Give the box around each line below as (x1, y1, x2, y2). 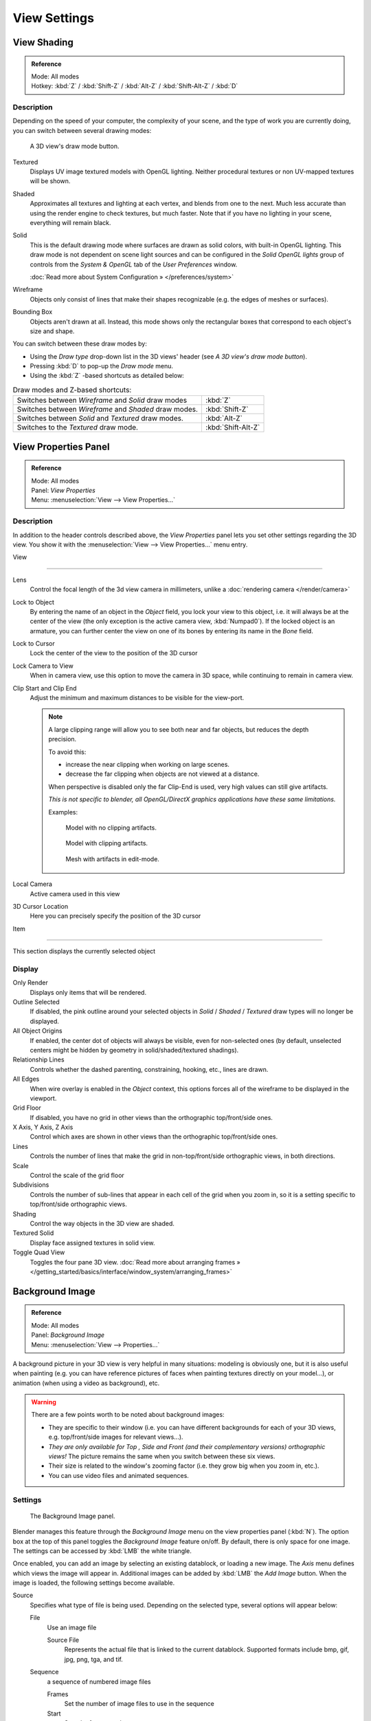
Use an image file (47, 1623, 97, 1632)
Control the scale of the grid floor (30, 1171, 125, 1180)
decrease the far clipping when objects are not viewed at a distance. (65, 770, 260, 778)
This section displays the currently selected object (12, 947, 156, 955)
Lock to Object (12, 598, 55, 606)
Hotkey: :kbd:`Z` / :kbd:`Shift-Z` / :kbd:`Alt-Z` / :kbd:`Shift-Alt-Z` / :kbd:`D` (31, 82, 238, 90)
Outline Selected (12, 997, 60, 1006)
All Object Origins (12, 1026, 63, 1035)
